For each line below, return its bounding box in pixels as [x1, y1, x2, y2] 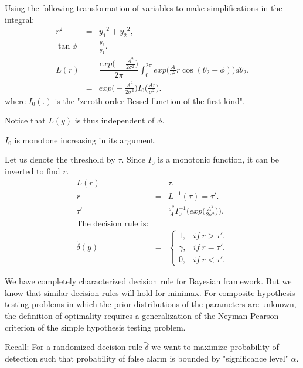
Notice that [5, 114, 46, 126]
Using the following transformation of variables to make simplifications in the [5, 2, 282, 13]
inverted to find [5, 165, 60, 177]
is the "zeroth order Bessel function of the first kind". [55, 94, 245, 106]
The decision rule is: [76, 219, 149, 228]
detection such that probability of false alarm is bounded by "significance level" [5, 352, 288, 364]
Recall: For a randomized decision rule [5, 341, 142, 353]
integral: [5, 13, 35, 25]
